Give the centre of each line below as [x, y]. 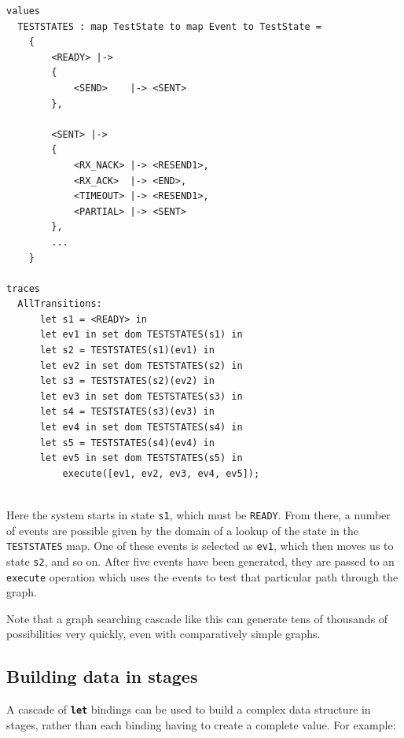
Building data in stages [102, 676]
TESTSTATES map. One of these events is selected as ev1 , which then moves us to [200, 546]
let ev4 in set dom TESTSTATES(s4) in [141, 428]
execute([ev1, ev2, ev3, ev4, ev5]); [161, 473]
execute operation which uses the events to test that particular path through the [202, 576]
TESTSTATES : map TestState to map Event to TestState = [169, 26]
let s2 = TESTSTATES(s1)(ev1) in [127, 351]
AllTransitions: [60, 304]
